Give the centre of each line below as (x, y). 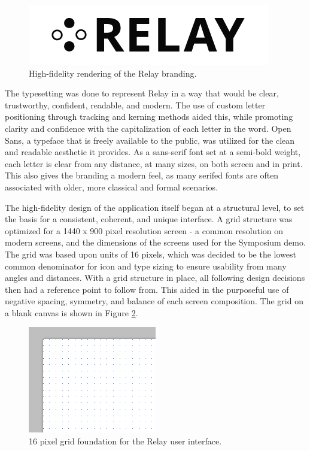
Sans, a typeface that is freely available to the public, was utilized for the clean (150, 140)
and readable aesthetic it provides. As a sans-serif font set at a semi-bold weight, (153, 152)
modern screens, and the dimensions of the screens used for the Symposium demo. (155, 242)
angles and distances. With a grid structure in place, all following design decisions (155, 278)
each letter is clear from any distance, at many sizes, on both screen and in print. (154, 163)
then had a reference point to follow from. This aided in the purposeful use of (147, 289)
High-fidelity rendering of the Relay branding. (113, 73)
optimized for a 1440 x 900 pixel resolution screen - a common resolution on (144, 230)
